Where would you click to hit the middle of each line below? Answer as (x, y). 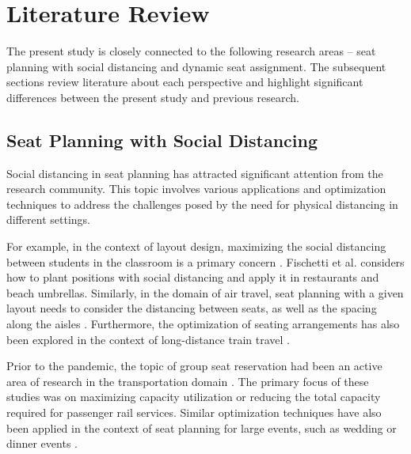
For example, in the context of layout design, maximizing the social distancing (196, 246)
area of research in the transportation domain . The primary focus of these (188, 381)
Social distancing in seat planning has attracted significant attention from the (195, 173)
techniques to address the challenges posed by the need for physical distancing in (202, 204)
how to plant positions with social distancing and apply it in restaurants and (193, 277)
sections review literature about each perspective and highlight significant (185, 82)
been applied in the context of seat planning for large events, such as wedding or (202, 428)
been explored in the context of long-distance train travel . (148, 339)
